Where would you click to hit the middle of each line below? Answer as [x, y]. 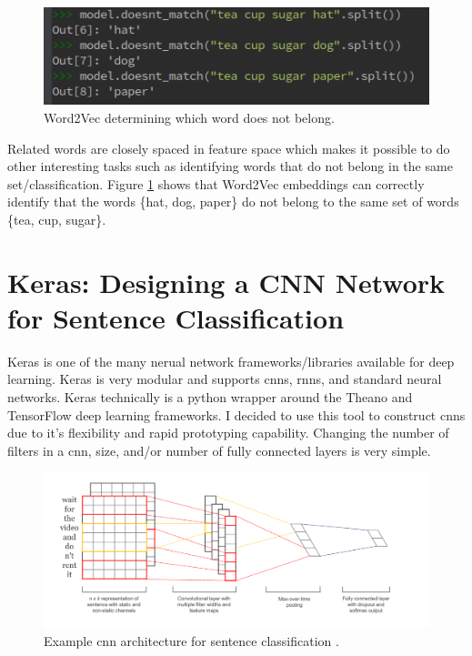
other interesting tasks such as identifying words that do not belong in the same [230, 166]
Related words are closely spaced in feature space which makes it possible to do [229, 148]
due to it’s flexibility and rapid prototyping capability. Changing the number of [228, 433]
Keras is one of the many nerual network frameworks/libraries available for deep [231, 361]
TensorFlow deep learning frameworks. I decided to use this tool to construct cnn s [236, 414]
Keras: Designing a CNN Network [226, 282]
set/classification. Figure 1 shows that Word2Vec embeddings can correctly [216, 183]
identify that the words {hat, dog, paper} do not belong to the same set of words [233, 202]
